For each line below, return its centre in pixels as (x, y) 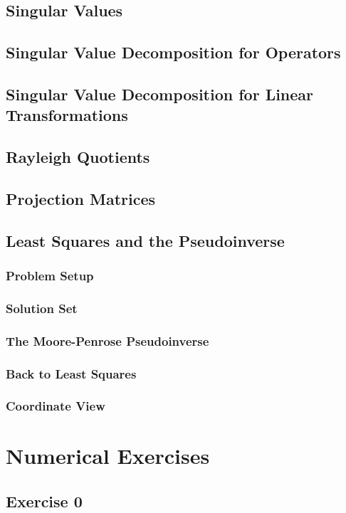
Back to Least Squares (71, 373)
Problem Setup (50, 275)
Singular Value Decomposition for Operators (173, 52)
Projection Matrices (81, 198)
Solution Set (42, 308)
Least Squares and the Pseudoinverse (145, 240)
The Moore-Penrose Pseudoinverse (108, 340)
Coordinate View (56, 406)
